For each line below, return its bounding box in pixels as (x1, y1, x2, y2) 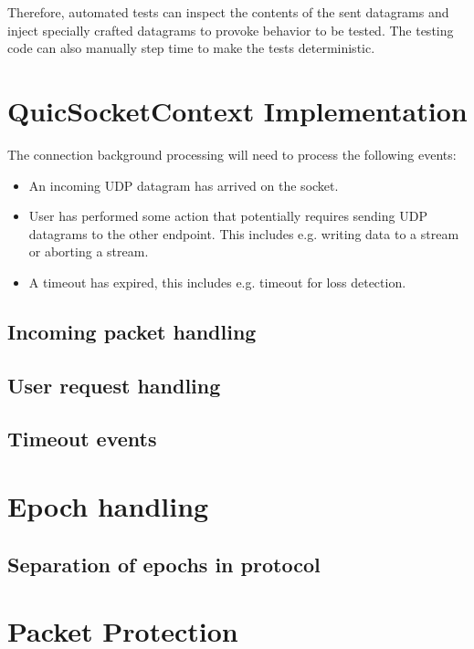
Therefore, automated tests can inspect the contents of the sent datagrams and (7, 3, 449, 21)
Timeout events (7, 424, 157, 453)
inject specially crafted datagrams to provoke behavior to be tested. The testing (7, 20, 454, 39)
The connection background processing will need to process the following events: (7, 144, 457, 163)
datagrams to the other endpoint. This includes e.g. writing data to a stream (28, 224, 459, 243)
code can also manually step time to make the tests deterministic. (7, 38, 375, 58)
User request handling (7, 371, 221, 399)
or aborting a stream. (28, 242, 149, 261)
